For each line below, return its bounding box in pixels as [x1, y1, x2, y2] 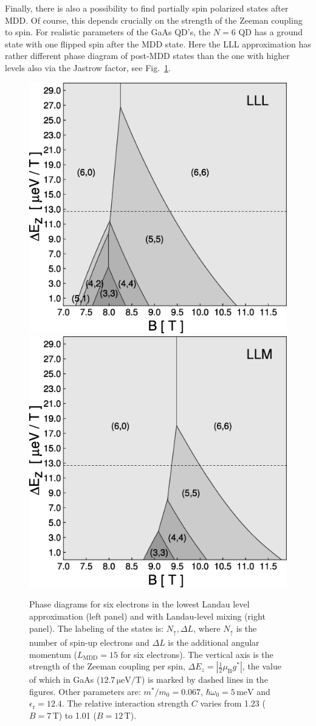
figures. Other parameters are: [29, 685, 141, 697]
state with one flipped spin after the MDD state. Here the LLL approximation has [5, 37, 311, 50]
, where [193, 621, 221, 634]
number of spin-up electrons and [29, 636, 149, 649]
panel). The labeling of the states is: [29, 621, 164, 634]
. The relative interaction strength [61, 697, 189, 710]
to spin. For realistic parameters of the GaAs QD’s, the [5, 26, 211, 38]
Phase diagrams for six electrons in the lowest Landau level [29, 598, 250, 610]
